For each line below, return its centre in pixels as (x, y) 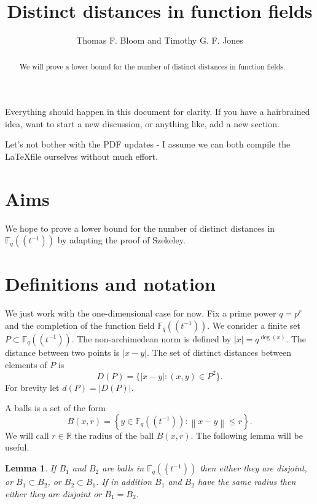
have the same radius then (247, 482)
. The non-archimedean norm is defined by (151, 338)
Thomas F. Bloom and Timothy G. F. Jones (160, 40)
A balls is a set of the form (55, 408)
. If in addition (124, 482)
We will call (27, 435)
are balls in (123, 468)
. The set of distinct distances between (219, 352)
